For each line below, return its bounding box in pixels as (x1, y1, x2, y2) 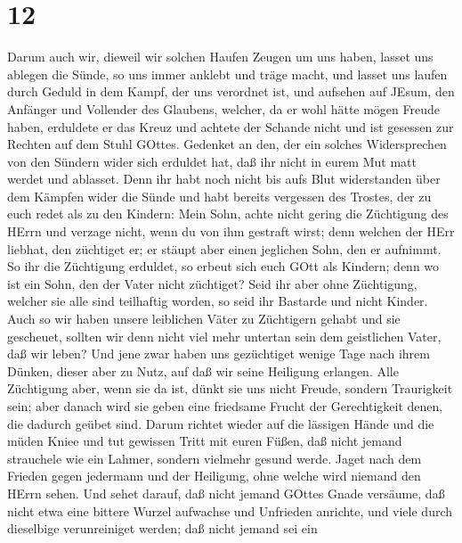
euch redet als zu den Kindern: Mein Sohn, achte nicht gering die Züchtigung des (7, 204, 449, 223)
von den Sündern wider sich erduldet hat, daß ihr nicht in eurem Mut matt (7, 152, 417, 170)
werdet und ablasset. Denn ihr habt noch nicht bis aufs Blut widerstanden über (7, 169, 441, 188)
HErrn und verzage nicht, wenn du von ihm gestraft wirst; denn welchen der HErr (7, 222, 455, 241)
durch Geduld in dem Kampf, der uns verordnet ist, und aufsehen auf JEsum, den (7, 82, 455, 101)
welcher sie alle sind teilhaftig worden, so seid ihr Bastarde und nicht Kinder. (7, 292, 428, 310)
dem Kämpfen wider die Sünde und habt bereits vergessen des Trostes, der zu (7, 186, 432, 205)
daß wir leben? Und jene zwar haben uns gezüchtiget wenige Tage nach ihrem (7, 344, 430, 363)
